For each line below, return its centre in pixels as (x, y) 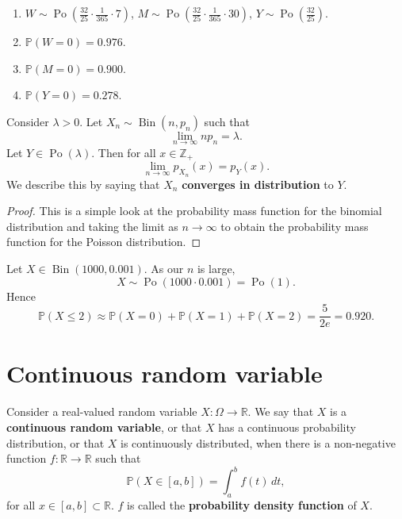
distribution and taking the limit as (92, 226)
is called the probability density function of (242, 505)
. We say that (281, 411)
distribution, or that (56, 442)
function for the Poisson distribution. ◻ (104, 242)
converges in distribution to (258, 184)
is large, (216, 269)
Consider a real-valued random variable (102, 411)
